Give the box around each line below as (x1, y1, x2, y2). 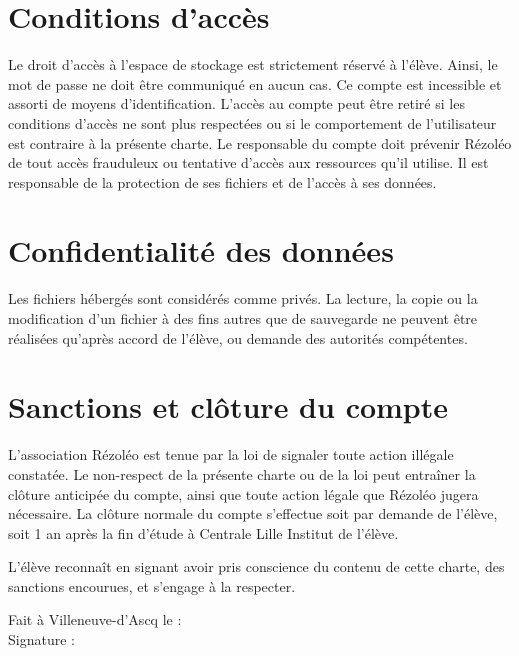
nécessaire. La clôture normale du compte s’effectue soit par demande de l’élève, (8, 503, 498, 524)
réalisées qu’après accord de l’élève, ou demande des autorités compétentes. (8, 327, 468, 348)
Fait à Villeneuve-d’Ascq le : (8, 609, 182, 630)
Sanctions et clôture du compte (8, 386, 449, 427)
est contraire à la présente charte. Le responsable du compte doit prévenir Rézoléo (8, 132, 512, 153)
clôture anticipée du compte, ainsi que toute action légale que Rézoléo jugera (8, 483, 479, 504)
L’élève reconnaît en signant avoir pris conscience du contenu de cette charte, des (8, 556, 505, 577)
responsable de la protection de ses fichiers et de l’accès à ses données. (8, 171, 437, 192)
